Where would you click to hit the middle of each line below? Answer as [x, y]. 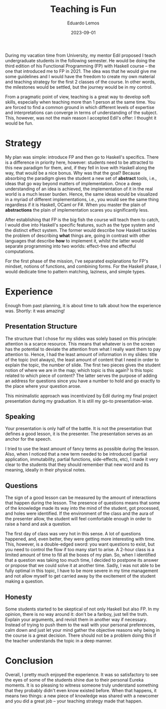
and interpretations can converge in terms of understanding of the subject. [81, 113]
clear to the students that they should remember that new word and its [77, 465]
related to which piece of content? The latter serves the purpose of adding [81, 375]
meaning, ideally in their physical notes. [46, 470]
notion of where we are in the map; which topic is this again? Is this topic [79, 370]
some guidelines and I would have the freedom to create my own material [80, 76]
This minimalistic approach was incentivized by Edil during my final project [81, 396]
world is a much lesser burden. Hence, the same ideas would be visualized [82, 194]
